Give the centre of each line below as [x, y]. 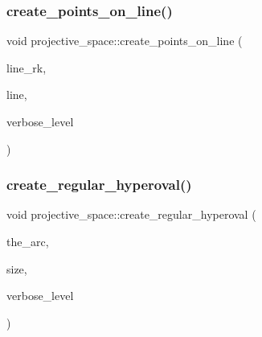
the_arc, [28, 241]
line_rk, [27, 67]
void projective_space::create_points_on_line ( [125, 41]
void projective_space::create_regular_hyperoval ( [131, 214]
